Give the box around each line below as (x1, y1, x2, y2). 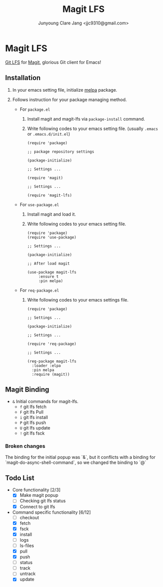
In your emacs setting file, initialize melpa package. (12, 87, 118, 93)
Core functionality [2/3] (12, 487, 61, 493)
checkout (19, 514, 39, 520)
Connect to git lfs (19, 503, 56, 509)
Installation (5, 74, 41, 82)
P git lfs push (19, 420, 46, 426)
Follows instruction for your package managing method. (12, 96, 127, 103)
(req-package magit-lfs (27, 359, 77, 364)
